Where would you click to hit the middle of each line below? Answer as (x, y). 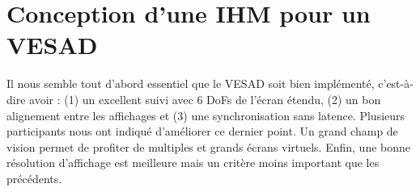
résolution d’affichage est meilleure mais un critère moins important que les (193, 163)
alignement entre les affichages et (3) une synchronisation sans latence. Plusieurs (206, 115)
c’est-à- (396, 83)
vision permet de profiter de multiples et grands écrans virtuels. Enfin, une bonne (209, 146)
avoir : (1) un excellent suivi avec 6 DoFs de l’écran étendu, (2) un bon (205, 99)
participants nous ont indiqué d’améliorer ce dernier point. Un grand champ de (202, 131)
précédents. (34, 178)
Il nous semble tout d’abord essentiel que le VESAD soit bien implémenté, (191, 83)
